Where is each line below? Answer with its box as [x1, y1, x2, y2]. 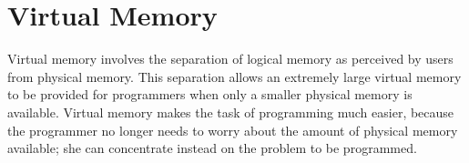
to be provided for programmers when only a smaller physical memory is [7, 85, 413, 104]
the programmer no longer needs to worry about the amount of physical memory [7, 120, 458, 139]
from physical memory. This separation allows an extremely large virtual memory [7, 66, 462, 86]
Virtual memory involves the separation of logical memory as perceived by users [7, 49, 454, 68]
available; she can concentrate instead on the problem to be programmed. [7, 138, 417, 158]
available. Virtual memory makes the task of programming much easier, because [7, 102, 454, 121]
